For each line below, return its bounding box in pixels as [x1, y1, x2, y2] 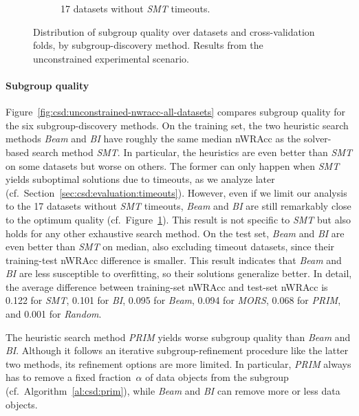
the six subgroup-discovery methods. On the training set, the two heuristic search [6, 118, 349, 132]
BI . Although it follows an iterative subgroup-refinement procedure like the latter [6, 343, 349, 358]
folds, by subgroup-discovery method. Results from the [33, 38, 263, 52]
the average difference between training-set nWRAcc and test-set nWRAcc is [6, 279, 328, 294]
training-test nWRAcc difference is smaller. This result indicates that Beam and [6, 252, 342, 267]
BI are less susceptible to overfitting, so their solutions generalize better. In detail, [6, 266, 352, 281]
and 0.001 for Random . [6, 307, 102, 321]
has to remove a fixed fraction [6, 370, 131, 384]
